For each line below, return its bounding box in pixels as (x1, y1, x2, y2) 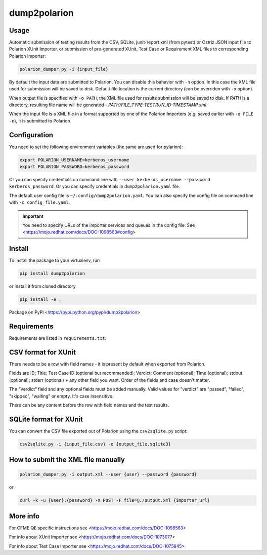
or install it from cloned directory (9, 283, 76, 289)
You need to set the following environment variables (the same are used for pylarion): (9, 144, 183, 150)
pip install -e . (19, 297, 62, 302)
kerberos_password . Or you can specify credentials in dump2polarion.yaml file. (9, 183, 180, 190)
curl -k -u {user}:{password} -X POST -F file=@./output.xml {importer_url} (19, 498, 210, 503)
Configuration (9, 131, 53, 139)
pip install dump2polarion (19, 271, 85, 277)
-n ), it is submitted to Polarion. (9, 118, 72, 123)
